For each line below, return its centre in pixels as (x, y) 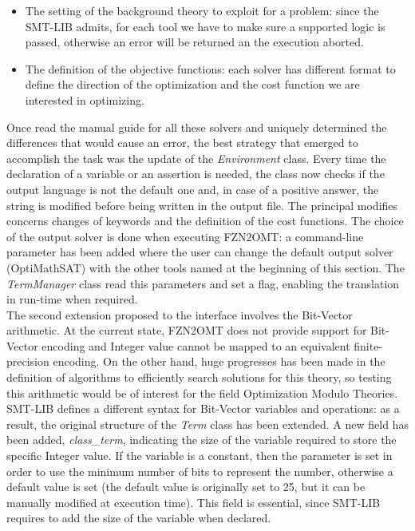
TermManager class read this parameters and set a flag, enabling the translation (203, 283)
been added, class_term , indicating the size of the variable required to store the (202, 440)
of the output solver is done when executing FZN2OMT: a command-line (185, 236)
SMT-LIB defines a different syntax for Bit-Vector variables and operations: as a (203, 408)
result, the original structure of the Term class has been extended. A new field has (207, 424)
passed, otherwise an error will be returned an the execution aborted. (194, 42)
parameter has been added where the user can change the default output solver (200, 252)
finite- (368, 345)
